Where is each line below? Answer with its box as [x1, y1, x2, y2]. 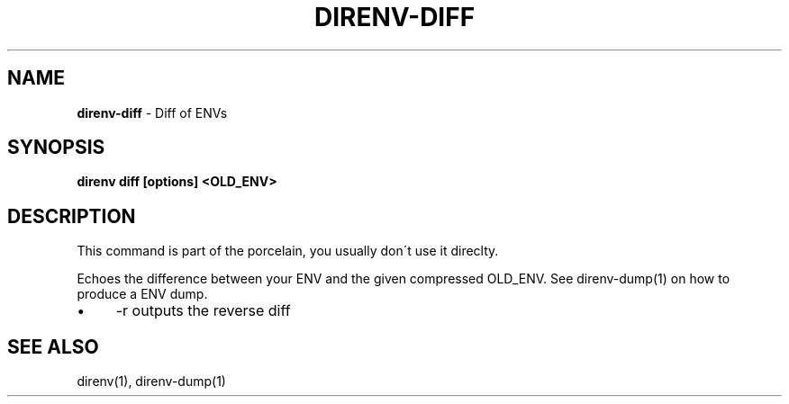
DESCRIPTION [7, 204, 136, 228]
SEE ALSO [7, 335, 99, 358]
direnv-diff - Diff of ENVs [77, 104, 228, 121]
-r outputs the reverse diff [115, 301, 291, 320]
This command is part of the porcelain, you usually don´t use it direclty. [77, 243, 499, 259]
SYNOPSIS [7, 136, 105, 159]
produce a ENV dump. [77, 286, 208, 302]
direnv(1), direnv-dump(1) [77, 373, 226, 390]
